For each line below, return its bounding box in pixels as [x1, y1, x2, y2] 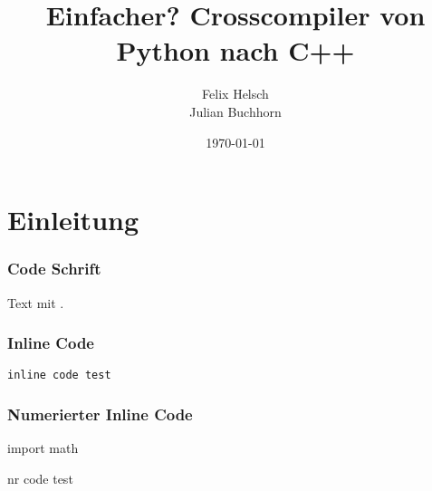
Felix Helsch [202, 84, 269, 103]
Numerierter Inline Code [7, 402, 193, 425]
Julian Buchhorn [189, 101, 282, 120]
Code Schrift [7, 257, 101, 280]
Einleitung [7, 201, 139, 238]
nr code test [7, 468, 73, 487]
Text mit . [7, 293, 64, 312]
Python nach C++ [116, 32, 355, 69]
